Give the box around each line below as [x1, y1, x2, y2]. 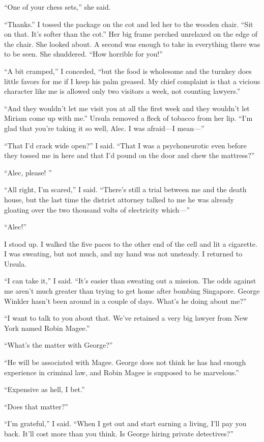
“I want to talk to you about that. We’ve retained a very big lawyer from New [4, 313, 248, 323]
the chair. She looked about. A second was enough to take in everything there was [4, 38, 260, 49]
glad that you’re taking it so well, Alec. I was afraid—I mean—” [4, 122, 204, 133]
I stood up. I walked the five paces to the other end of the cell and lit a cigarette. [4, 238, 257, 249]
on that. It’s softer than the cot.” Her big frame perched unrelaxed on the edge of [4, 29, 258, 39]
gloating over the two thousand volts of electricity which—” [4, 204, 190, 215]
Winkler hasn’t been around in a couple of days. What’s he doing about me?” [4, 295, 247, 306]
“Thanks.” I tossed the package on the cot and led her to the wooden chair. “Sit [4, 18, 253, 29]
